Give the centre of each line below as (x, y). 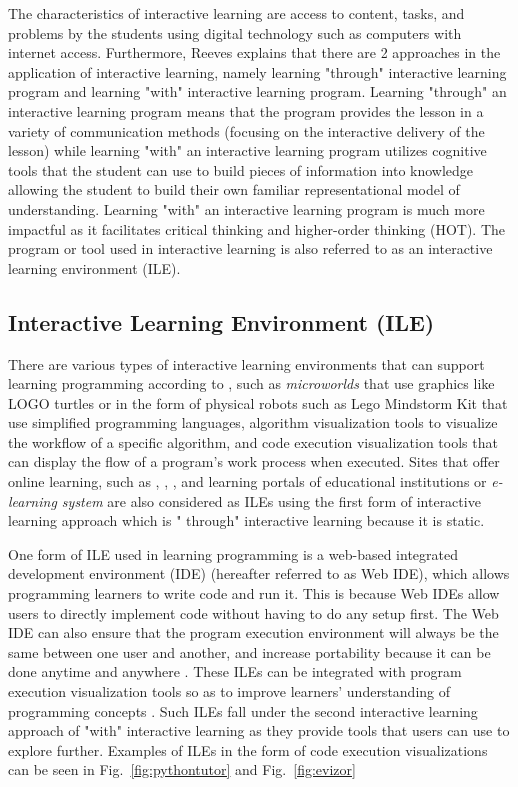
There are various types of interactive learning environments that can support (246, 363)
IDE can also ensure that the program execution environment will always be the (253, 632)
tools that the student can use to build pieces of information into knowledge (241, 169)
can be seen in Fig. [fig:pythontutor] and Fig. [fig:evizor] (182, 769)
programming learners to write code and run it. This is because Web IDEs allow (254, 593)
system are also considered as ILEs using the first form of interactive (271, 500)
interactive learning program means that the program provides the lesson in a (246, 110)
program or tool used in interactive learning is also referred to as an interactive (250, 248)
